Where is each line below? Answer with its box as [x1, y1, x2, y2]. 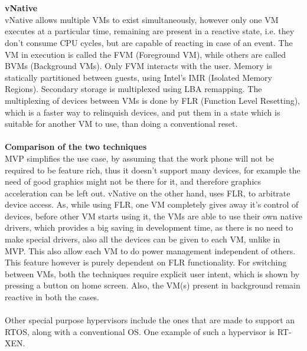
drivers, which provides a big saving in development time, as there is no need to [5, 221, 293, 234]
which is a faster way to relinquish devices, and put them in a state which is [5, 106, 280, 118]
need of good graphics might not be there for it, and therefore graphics [5, 175, 262, 188]
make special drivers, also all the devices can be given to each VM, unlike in [5, 233, 280, 245]
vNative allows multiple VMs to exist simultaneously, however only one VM [5, 13, 279, 25]
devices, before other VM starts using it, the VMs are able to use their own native [5, 209, 302, 222]
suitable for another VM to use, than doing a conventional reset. [5, 117, 238, 130]
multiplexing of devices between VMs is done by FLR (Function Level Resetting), [5, 94, 301, 106]
